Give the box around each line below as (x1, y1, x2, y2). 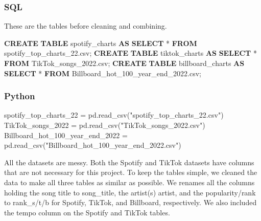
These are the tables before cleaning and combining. (4, 20, 167, 31)
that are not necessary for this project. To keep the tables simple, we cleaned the (4, 167, 257, 178)
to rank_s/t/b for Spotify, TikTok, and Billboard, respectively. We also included (4, 197, 257, 208)
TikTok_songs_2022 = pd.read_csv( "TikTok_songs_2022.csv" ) (4, 120, 205, 130)
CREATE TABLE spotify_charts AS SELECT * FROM (4, 37, 197, 48)
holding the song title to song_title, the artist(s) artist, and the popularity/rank (4, 187, 256, 197)
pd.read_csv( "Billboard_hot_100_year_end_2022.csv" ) (4, 140, 181, 150)
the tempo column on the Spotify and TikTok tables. (4, 207, 170, 217)
